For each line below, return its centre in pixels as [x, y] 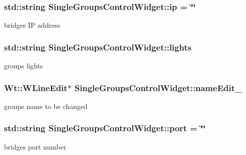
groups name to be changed [46, 106]
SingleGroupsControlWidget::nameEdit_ [158, 87]
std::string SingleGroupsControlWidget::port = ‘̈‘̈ [105, 128]
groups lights [24, 66]
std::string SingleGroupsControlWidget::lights [98, 47]
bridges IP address [32, 25]
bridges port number [35, 146]
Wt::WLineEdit [36, 87]
